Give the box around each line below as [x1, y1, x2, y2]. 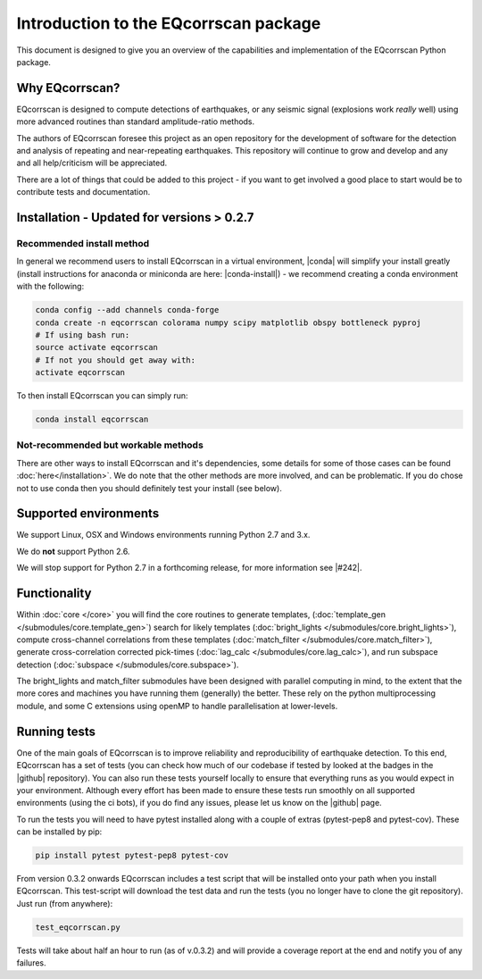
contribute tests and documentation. [16, 187, 151, 197]
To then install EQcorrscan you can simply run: [16, 390, 188, 401]
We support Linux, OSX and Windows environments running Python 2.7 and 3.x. [16, 530, 311, 540]
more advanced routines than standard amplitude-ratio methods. [16, 116, 255, 127]
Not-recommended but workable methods [16, 439, 204, 451]
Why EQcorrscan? [16, 80, 120, 96]
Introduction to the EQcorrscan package [16, 13, 321, 33]
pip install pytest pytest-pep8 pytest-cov [35, 850, 229, 861]
